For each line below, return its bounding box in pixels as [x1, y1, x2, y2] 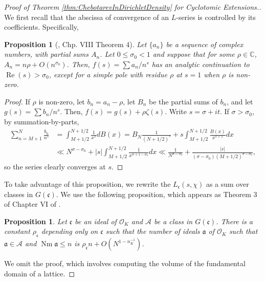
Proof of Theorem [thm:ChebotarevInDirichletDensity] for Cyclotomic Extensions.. [4, 2, 261, 12]
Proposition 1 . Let [4, 215, 67, 226]
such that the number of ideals [105, 226, 200, 236]
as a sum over [206, 178, 249, 189]
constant [4, 226, 30, 236]
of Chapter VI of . [4, 199, 61, 209]
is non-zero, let [38, 96, 85, 106]
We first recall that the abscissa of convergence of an [4, 11, 169, 22]
